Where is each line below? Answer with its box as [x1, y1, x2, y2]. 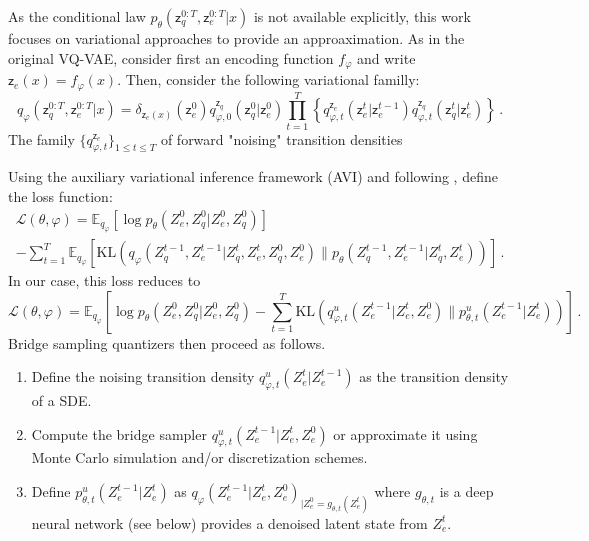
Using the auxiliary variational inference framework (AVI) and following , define [8, 166, 498, 187]
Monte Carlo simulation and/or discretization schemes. [31, 447, 368, 468]
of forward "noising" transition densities [160, 128, 403, 149]
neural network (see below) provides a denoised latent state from [31, 512, 428, 533]
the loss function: [8, 186, 113, 207]
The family [8, 128, 75, 149]
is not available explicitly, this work [253, 6, 471, 26]
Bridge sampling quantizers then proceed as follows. [8, 332, 326, 353]
